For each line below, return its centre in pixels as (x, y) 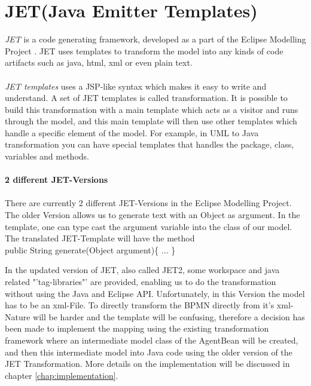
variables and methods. (47, 156)
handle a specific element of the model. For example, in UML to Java (132, 132)
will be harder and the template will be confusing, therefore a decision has (169, 316)
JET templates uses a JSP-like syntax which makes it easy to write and (136, 86)
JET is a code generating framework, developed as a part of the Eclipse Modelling (155, 39)
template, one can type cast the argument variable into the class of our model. (149, 226)
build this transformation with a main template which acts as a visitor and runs (152, 109)
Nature (18, 316)
